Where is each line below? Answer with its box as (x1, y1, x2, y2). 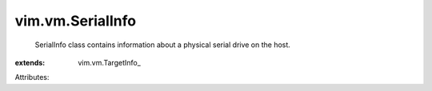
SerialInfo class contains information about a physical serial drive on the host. (34, 40, 291, 49)
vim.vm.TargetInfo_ (78, 57, 142, 67)
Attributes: (14, 73, 50, 82)
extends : (14, 57, 46, 67)
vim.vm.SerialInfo (14, 12, 136, 30)
